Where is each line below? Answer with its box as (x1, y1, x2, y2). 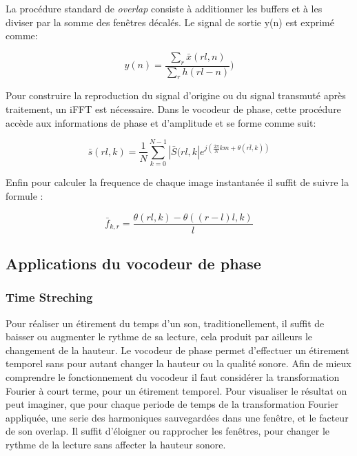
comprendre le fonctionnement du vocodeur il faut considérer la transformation (6, 369, 340, 384)
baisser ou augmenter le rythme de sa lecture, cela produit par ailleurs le (6, 329, 313, 344)
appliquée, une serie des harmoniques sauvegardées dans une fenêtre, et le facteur (6, 410, 349, 424)
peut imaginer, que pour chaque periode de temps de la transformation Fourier (6, 397, 338, 411)
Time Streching (6, 289, 93, 306)
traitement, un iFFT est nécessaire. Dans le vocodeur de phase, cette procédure (6, 102, 341, 116)
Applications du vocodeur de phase (6, 252, 261, 273)
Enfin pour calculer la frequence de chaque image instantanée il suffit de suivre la (6, 175, 349, 189)
